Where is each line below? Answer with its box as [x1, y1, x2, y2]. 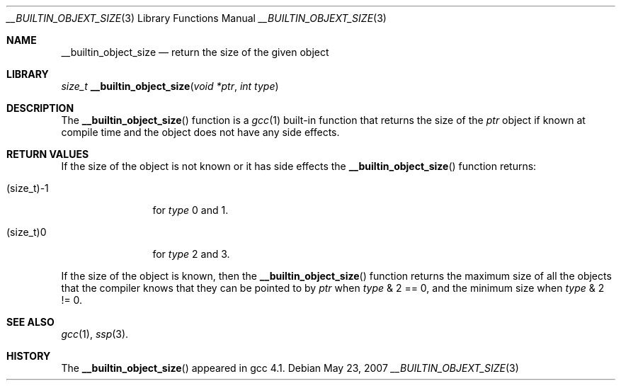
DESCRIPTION [6, 102, 74, 114]
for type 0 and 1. [152, 204, 229, 216]
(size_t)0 [6, 226, 47, 238]
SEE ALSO [6, 316, 55, 328]
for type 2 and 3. [152, 248, 230, 260]
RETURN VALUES [6, 148, 89, 160]
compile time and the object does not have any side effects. [61, 126, 340, 138]
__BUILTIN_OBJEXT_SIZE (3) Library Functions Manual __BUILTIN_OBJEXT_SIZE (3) [6, 12, 387, 24]
